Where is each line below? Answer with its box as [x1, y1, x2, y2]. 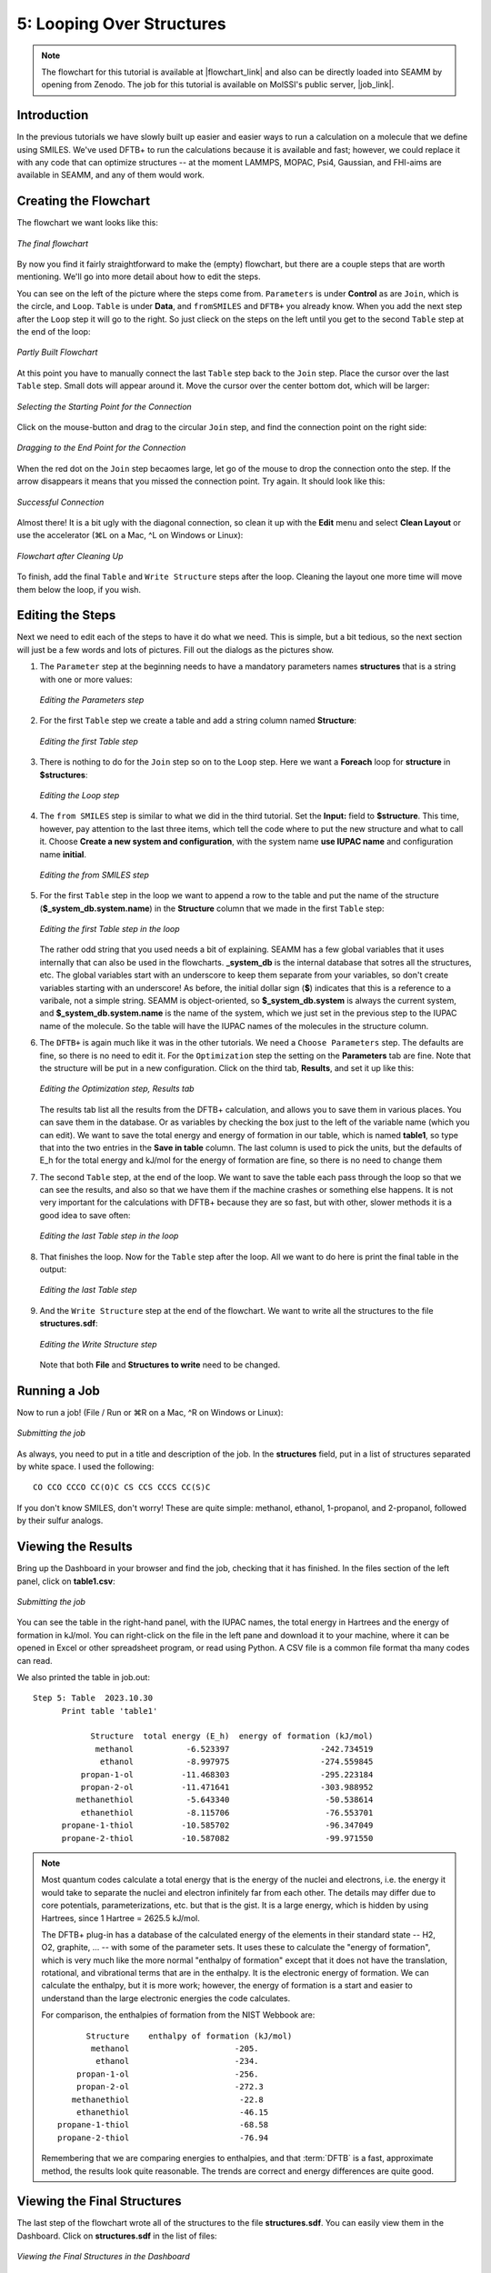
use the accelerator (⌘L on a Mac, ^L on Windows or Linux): [16, 530, 244, 541]
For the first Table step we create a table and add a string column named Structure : [39, 715, 357, 726]
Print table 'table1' [61, 1706, 158, 1716]
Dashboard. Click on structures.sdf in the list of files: [16, 2230, 217, 2241]
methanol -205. [91, 2044, 259, 2054]
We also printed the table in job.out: [16, 1671, 150, 1682]
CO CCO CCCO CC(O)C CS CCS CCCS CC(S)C [33, 1482, 211, 1493]
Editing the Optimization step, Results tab [39, 1083, 195, 1095]
